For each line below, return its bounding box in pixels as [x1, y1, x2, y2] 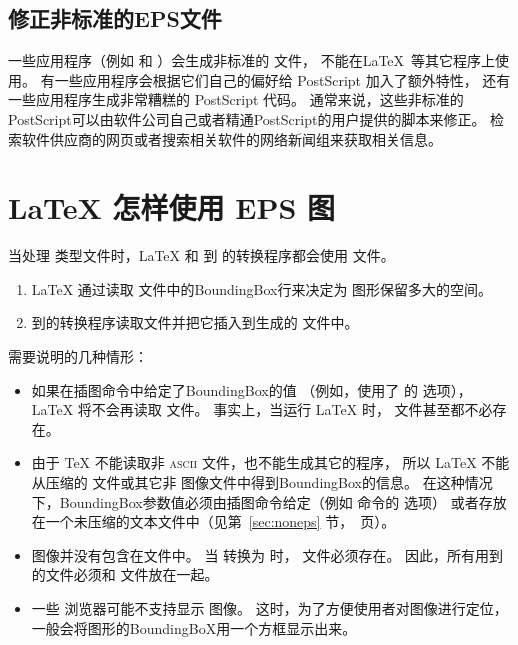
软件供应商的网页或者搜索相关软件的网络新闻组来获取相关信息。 [21, 128, 442, 149]
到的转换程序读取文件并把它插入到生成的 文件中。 [31, 312, 359, 333]
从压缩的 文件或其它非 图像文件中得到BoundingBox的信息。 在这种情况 [31, 472, 493, 493]
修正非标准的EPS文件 [8, 3, 222, 34]
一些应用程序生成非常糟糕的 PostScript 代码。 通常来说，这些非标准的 [8, 89, 464, 110]
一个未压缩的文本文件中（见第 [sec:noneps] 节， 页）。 [45, 511, 396, 532]
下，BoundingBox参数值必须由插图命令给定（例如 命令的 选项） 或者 [31, 491, 479, 512]
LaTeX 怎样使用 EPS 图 [8, 187, 336, 228]
